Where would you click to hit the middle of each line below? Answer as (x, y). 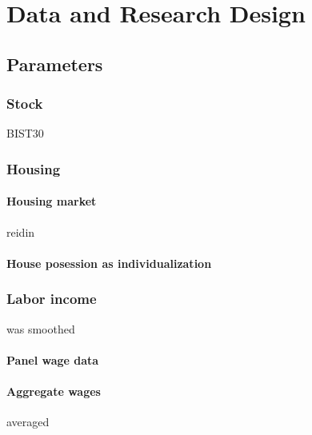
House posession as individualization (109, 263)
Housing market (52, 201)
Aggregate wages (54, 391)
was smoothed (41, 328)
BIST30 (25, 133)
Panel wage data (53, 359)
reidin (21, 231)
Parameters (55, 64)
